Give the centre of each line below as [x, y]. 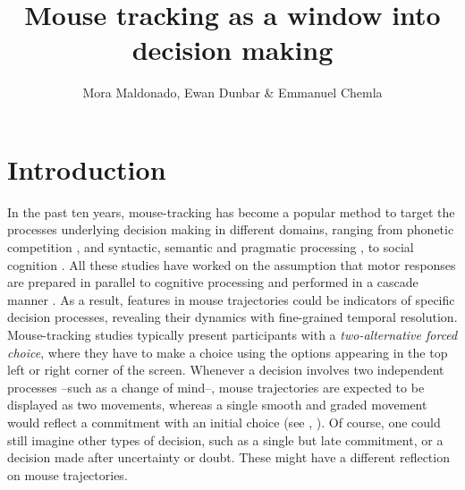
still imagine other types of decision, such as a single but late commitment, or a [225, 439]
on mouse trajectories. [68, 474]
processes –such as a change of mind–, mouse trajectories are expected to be [216, 387]
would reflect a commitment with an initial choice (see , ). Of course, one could [224, 422]
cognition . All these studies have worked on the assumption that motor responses [232, 264]
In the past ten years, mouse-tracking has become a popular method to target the [231, 211]
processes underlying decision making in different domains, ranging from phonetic [231, 229]
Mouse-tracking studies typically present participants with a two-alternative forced [232, 334]
